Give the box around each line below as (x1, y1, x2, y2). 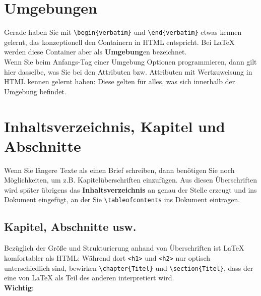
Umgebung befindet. (4, 86, 67, 96)
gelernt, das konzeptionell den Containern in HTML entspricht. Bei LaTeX (4, 36, 235, 47)
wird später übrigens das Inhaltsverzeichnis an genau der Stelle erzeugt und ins (4, 184, 257, 195)
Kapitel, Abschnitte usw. (4, 219, 137, 234)
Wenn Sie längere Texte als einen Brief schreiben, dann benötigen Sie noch (4, 164, 235, 175)
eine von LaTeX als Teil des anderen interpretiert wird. (4, 272, 174, 283)
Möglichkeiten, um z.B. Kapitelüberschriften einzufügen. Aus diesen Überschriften (4, 174, 257, 185)
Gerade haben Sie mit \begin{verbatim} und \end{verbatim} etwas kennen (4, 27, 242, 37)
